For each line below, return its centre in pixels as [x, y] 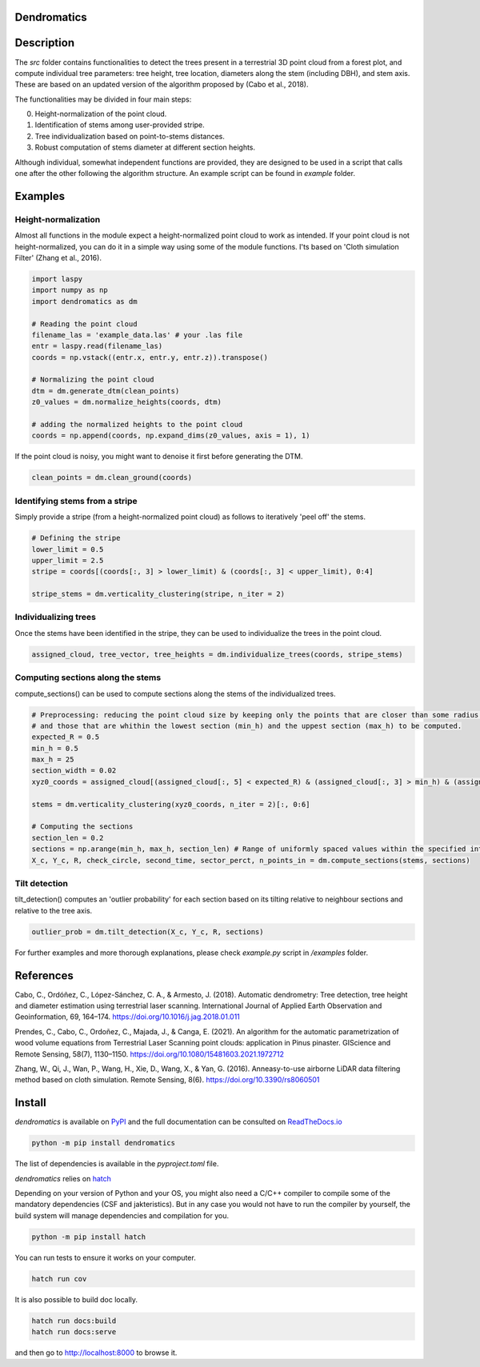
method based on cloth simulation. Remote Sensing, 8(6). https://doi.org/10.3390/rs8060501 [167, 1080]
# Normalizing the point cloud [93, 380]
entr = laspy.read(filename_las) [97, 346]
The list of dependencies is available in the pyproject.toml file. [117, 1164]
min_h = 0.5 [55, 748]
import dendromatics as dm [84, 301]
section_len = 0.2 [68, 837]
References [44, 975]
